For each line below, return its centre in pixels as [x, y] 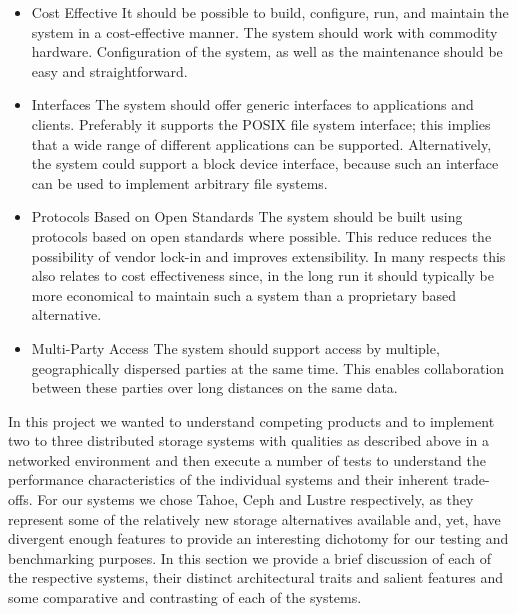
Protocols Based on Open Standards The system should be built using [247, 216]
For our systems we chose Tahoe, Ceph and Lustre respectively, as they [255, 499]
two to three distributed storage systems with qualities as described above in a [249, 440]
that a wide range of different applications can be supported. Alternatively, [261, 143]
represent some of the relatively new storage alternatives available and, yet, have [254, 518]
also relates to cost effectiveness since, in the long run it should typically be [262, 275]
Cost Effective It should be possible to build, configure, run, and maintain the [270, 12]
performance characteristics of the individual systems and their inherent [228, 479]
